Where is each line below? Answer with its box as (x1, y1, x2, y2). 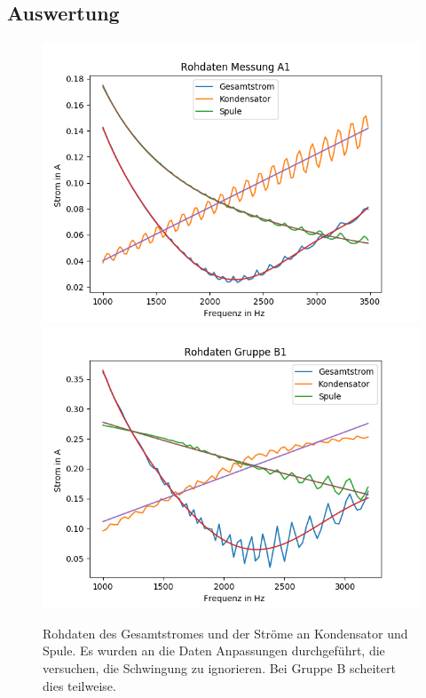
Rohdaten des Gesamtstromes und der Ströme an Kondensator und (43, 623, 408, 642)
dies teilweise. (43, 676, 116, 694)
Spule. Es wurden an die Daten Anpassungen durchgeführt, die (43, 641, 385, 660)
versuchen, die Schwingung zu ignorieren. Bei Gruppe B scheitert (43, 658, 396, 677)
